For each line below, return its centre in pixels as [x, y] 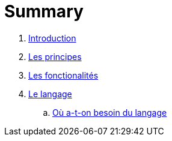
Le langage [50, 94]
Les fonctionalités [63, 75]
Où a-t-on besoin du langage [110, 112]
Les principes [55, 56]
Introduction [52, 38]
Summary [44, 11]
